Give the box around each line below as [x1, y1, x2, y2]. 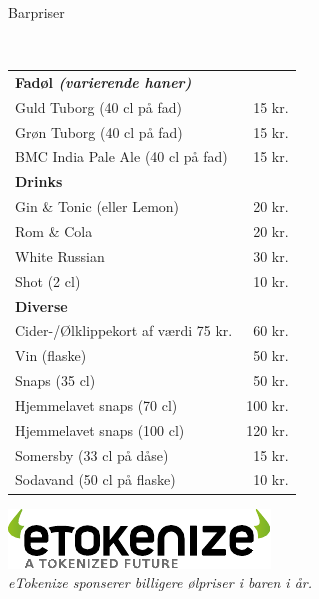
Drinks [15, 171, 63, 192]
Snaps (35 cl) [15, 370, 96, 391]
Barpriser [8, 2, 65, 22]
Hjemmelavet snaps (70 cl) [15, 394, 178, 415]
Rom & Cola [15, 221, 93, 241]
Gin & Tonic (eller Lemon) [15, 196, 180, 217]
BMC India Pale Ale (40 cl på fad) [15, 146, 228, 167]
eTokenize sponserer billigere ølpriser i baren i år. [8, 572, 313, 593]
